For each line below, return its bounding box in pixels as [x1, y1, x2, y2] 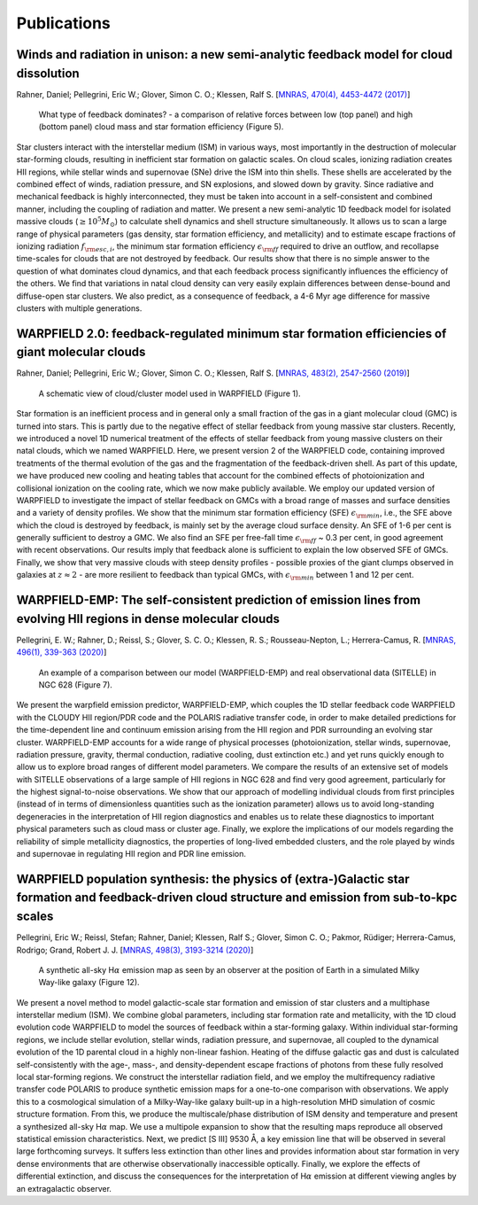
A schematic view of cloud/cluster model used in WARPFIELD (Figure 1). [38, 388, 301, 399]
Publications [16, 13, 111, 33]
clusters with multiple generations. [16, 302, 143, 314]
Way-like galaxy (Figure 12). [38, 977, 141, 988]
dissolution [16, 66, 80, 81]
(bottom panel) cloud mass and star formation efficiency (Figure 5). [38, 121, 284, 132]
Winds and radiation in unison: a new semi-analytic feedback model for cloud [16, 47, 453, 62]
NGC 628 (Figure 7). [38, 679, 112, 690]
